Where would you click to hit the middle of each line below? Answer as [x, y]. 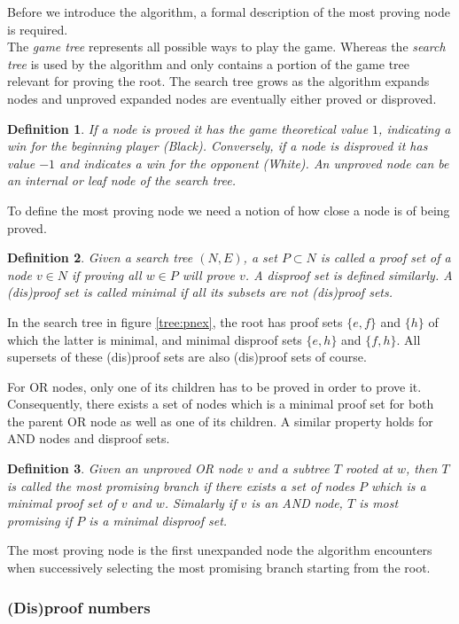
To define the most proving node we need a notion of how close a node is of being [229, 210]
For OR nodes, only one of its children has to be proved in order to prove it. [214, 386]
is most [379, 503]
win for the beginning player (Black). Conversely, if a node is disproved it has [218, 146]
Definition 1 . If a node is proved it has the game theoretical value [188, 128]
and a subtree [293, 468]
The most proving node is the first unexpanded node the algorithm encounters [220, 550]
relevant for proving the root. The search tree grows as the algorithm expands [218, 81]
